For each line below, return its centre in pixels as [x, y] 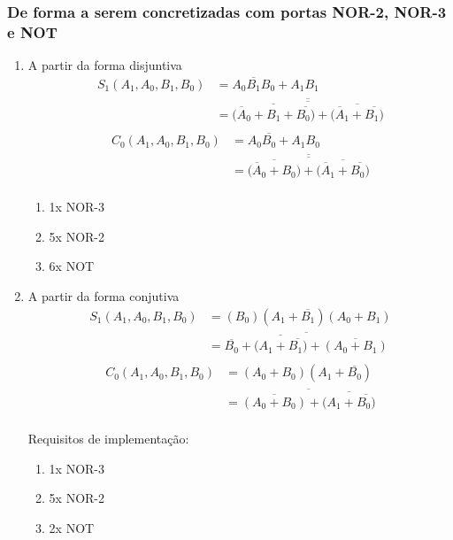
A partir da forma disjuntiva [105, 65]
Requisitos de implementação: [108, 438]
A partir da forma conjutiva [104, 295]
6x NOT [72, 266]
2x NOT [72, 527]
